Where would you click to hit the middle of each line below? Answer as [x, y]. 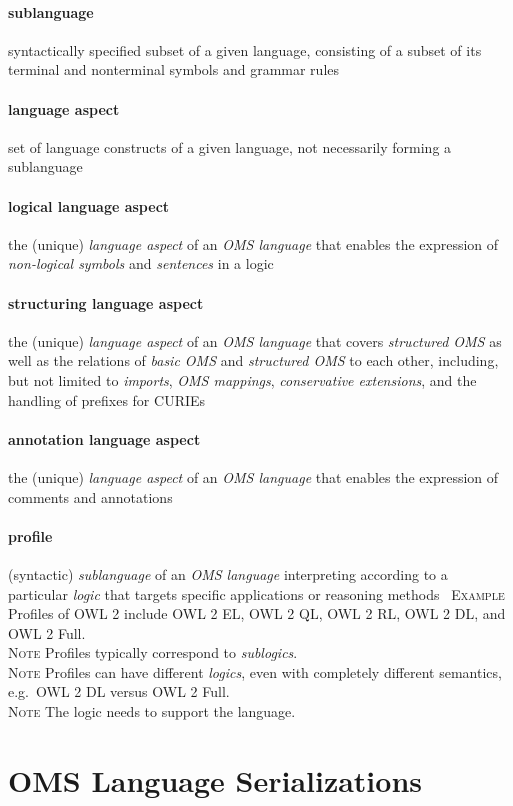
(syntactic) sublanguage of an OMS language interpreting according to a [228, 573]
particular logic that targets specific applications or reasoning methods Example [256, 593]
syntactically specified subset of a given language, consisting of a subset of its [245, 49]
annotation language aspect [104, 438]
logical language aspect [89, 205]
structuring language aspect [106, 302]
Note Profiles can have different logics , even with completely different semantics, [255, 671]
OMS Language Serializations [215, 779]
